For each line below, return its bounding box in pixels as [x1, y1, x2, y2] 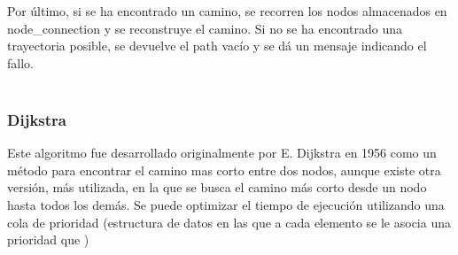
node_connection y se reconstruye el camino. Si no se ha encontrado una [7, 19, 402, 37]
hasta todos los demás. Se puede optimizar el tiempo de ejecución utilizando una [7, 195, 445, 213]
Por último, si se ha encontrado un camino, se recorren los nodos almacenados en [7, 2, 447, 19]
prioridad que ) [7, 230, 89, 249]
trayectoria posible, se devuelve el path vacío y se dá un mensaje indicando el [7, 36, 427, 55]
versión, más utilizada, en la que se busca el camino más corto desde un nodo [7, 178, 427, 197]
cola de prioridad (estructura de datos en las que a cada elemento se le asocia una [7, 212, 451, 231]
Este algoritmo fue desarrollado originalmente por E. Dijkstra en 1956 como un [7, 143, 437, 162]
